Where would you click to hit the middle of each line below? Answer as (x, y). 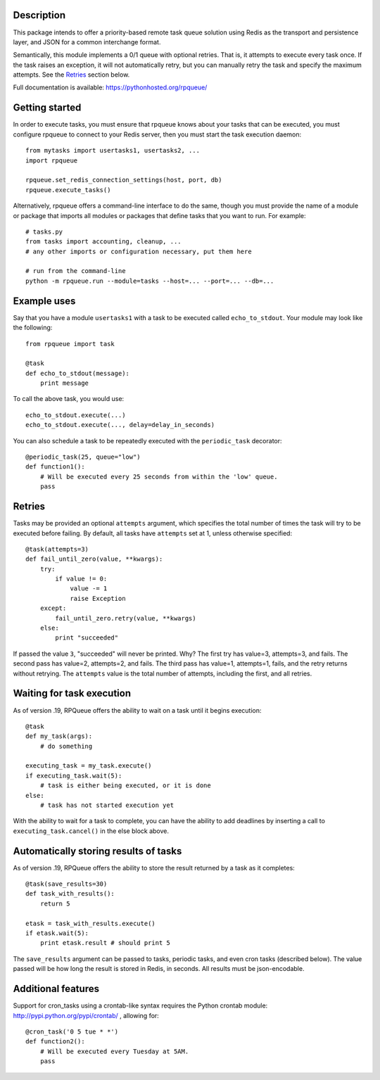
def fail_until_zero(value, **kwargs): (94, 559)
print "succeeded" (87, 638)
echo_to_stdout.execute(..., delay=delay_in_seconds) (120, 425)
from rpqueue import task (70, 344)
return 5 (55, 903)
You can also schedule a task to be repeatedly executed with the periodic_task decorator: (147, 440)
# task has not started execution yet (107, 805)
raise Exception (98, 598)
